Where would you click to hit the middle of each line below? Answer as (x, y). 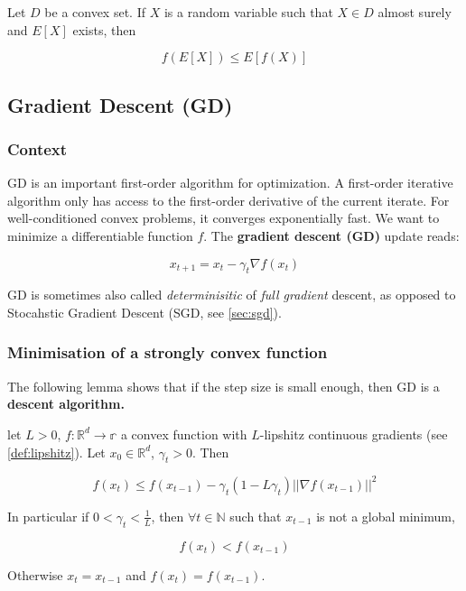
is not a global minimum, (386, 516)
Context (37, 148)
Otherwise (35, 574)
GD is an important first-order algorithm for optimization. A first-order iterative (230, 183)
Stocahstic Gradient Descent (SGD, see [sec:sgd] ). (144, 312)
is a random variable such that (248, 12)
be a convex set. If (95, 12)
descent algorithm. (66, 404)
